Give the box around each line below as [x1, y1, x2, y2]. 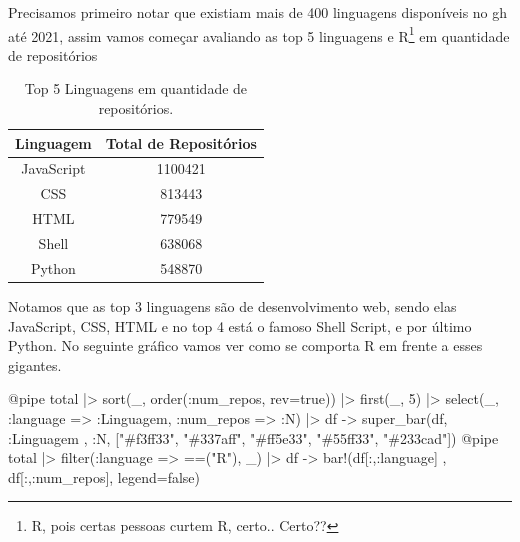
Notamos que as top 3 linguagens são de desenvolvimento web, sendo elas [8, 295, 457, 316]
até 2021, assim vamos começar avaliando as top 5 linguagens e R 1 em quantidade [8, 22, 510, 46]
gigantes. [8, 354, 62, 375]
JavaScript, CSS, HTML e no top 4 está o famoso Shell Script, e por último [8, 315, 472, 336]
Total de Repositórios [105, 132, 257, 153]
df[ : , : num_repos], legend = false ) [8, 466, 201, 487]
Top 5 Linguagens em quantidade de [24, 78, 248, 99]
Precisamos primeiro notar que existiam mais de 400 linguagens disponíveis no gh [8, 2, 508, 22]
